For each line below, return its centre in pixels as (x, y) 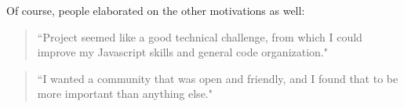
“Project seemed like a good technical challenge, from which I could (200, 36)
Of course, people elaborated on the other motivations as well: (156, 10)
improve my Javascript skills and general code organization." (182, 52)
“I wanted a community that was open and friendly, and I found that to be (218, 78)
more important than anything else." (125, 94)
